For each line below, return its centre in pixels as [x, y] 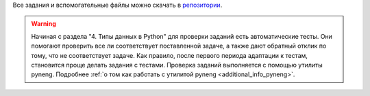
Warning [44, 24]
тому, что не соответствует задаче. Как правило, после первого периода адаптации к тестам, [170, 55]
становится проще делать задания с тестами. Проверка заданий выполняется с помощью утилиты [177, 65]
